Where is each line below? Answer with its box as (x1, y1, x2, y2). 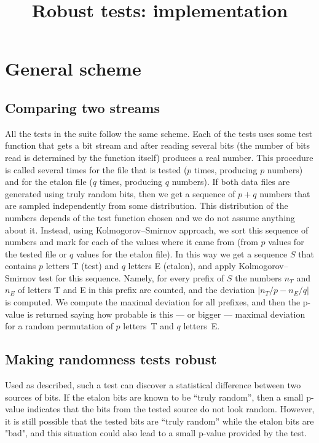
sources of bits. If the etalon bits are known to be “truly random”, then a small (5, 390, 304, 403)
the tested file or (5, 247, 67, 260)
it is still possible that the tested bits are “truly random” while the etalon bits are (5, 414, 314, 427)
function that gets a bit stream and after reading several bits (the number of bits (5, 139, 310, 152)
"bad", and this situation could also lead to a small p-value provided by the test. (5, 426, 307, 439)
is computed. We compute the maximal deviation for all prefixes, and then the (5, 296, 301, 308)
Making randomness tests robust (5, 350, 217, 369)
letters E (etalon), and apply (128, 259, 236, 272)
